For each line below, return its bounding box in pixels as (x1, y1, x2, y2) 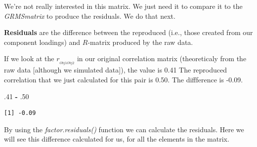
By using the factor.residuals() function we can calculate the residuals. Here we (4, 124, 244, 134)
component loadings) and (4, 37, 81, 47)
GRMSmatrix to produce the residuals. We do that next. (4, 10, 175, 21)
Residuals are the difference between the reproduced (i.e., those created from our (4, 27, 253, 37)
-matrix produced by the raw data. (87, 37, 193, 47)
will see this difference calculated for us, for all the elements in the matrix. (4, 134, 229, 144)
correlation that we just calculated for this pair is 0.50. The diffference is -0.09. (4, 74, 243, 85)
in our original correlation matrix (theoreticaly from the (77, 53, 247, 64)
